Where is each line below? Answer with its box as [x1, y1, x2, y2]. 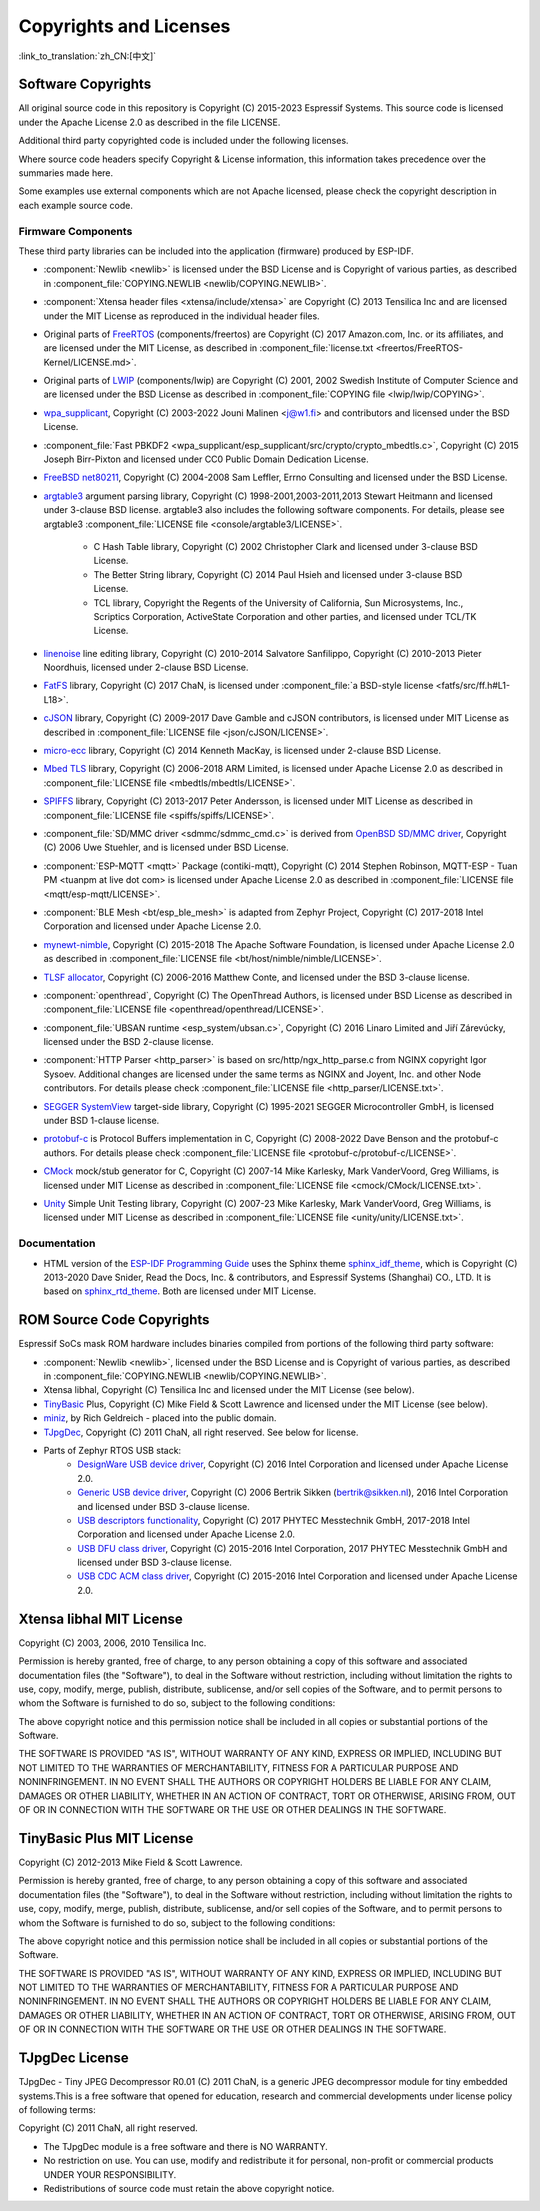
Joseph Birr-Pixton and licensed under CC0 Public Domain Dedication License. [43, 453, 369, 465]
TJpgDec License [18, 2050, 129, 2067]
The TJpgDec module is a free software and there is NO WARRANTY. [43, 2140, 329, 2152]
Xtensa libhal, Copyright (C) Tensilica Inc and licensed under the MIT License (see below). [43, 1384, 415, 1396]
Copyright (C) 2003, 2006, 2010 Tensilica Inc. [18, 1636, 207, 1649]
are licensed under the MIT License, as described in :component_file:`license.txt [43, 342, 374, 354]
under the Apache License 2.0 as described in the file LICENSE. [18, 116, 281, 128]
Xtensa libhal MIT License [18, 1610, 184, 1627]
